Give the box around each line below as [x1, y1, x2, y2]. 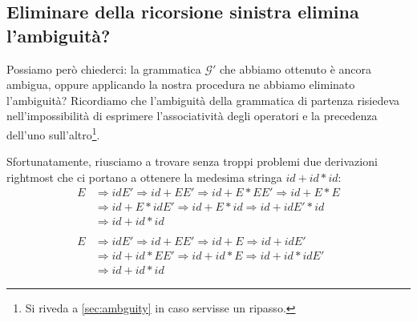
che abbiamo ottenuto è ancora [220, 60, 372, 77]
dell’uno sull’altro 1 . [6, 123, 100, 143]
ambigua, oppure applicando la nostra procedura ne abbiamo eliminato [6, 76, 355, 93]
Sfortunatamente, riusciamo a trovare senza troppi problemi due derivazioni [6, 153, 378, 170]
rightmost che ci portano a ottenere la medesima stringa [6, 168, 282, 185]
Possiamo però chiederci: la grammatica [6, 60, 201, 77]
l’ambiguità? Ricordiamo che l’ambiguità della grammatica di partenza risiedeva [6, 91, 400, 108]
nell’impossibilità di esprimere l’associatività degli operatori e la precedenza [6, 107, 378, 124]
